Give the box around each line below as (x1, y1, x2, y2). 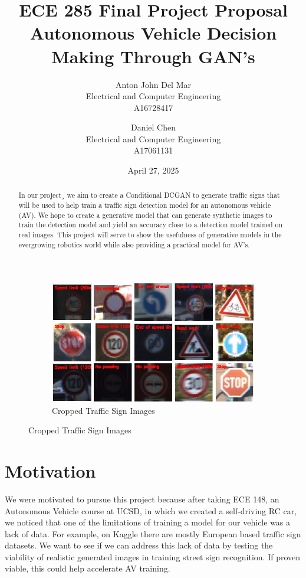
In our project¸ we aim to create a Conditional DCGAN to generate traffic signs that (18, 190, 280, 200)
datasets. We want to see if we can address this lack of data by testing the (5, 539, 273, 551)
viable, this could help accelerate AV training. (5, 562, 170, 574)
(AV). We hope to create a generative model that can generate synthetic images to (18, 210, 272, 220)
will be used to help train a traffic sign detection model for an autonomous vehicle (18, 200, 271, 210)
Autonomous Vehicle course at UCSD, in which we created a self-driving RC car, (5, 504, 297, 517)
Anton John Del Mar (115, 78, 191, 90)
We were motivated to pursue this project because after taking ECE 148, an (5, 492, 279, 505)
